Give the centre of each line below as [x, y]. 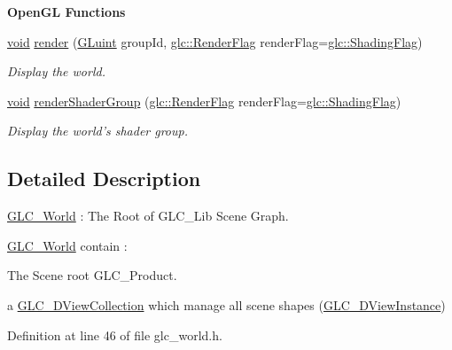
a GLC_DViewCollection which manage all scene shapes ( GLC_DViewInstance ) [226, 304]
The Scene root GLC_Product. [92, 275]
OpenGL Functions [66, 12]
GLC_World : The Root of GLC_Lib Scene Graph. [148, 216]
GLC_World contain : [67, 245]
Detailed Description [104, 179]
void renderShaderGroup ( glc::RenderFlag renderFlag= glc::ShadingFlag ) [204, 101]
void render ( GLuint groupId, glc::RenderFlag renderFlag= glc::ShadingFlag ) [215, 41]
